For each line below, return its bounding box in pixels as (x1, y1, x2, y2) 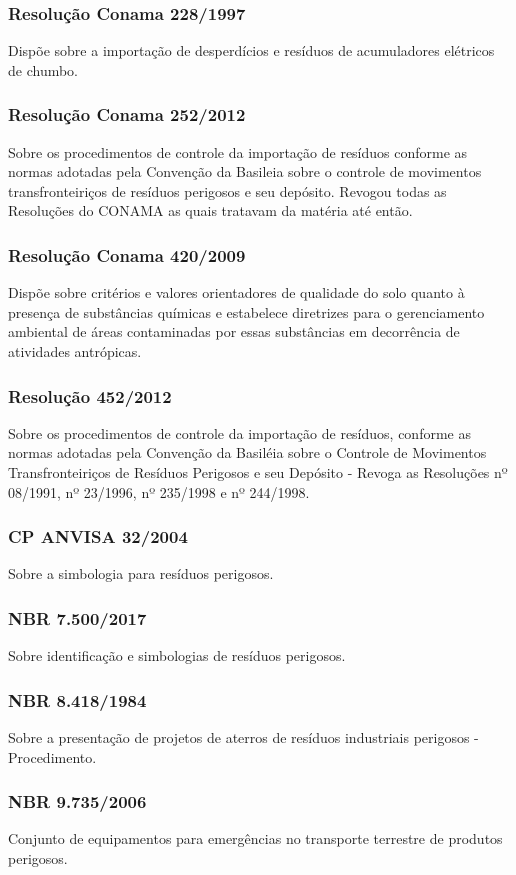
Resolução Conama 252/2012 (8, 102, 246, 127)
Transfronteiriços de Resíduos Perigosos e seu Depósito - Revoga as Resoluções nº (8, 462, 508, 482)
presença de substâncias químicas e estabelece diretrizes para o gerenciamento (8, 301, 485, 322)
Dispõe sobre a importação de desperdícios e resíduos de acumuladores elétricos (8, 40, 495, 61)
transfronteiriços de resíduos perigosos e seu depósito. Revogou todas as (8, 180, 447, 201)
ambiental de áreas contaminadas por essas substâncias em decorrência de (8, 321, 460, 342)
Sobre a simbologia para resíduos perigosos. (8, 563, 274, 584)
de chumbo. (8, 59, 78, 80)
